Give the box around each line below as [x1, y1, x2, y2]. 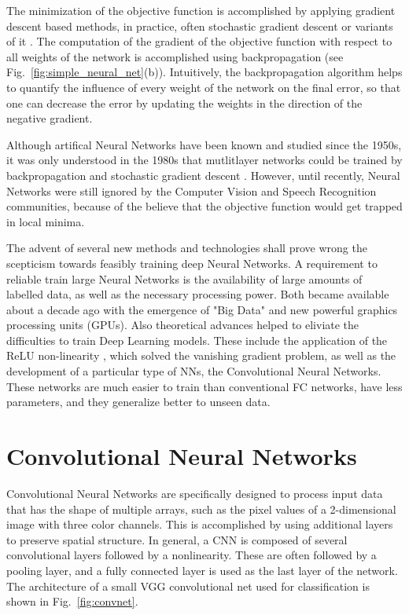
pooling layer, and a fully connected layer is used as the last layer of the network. [6, 562, 398, 578]
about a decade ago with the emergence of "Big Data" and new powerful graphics [6, 301, 398, 317]
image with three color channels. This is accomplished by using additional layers [6, 516, 393, 533]
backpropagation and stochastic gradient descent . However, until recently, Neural [6, 167, 400, 183]
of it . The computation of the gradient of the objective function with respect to [6, 33, 392, 49]
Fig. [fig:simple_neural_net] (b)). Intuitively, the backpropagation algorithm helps [6, 64, 403, 80]
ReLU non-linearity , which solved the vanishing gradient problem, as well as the [6, 347, 396, 364]
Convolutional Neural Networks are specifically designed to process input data [6, 485, 383, 501]
